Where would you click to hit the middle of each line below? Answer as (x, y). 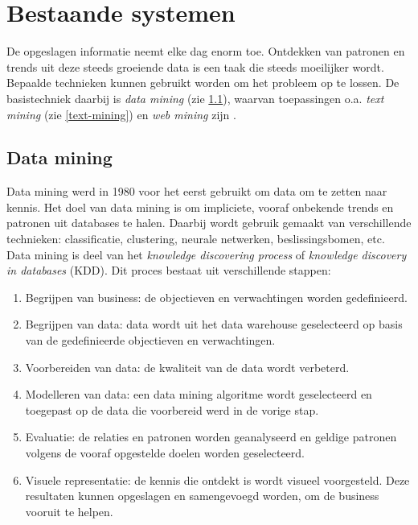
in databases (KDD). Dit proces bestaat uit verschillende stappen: (169, 270)
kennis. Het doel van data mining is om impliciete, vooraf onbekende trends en (200, 207)
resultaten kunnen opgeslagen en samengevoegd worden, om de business (202, 496)
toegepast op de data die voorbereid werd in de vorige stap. (172, 409)
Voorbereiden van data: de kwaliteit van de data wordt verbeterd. (187, 367)
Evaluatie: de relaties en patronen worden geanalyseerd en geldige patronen (211, 437)
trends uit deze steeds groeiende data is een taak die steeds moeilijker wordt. (195, 66)
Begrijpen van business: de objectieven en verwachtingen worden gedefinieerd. (216, 297)
